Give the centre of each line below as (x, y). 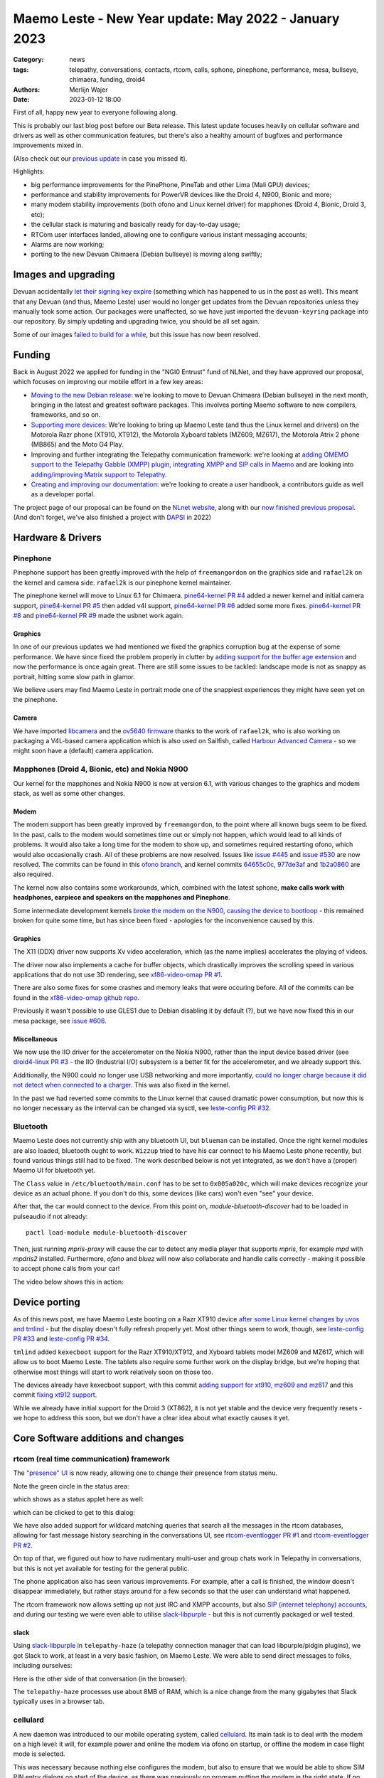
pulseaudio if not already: (50, 1216)
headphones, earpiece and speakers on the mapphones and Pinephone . (122, 898)
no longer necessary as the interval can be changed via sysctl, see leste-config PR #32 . (142, 1108)
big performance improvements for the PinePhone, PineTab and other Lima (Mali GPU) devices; (170, 184)
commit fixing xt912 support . (55, 1395)
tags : (21, 69)
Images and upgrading (64, 275)
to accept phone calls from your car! (66, 1269)
